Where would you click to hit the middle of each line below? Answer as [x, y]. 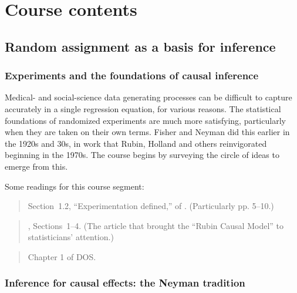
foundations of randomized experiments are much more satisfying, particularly [145, 120]
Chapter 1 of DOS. [62, 256]
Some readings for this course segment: [75, 186]
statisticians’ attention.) [71, 237]
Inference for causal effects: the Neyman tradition [125, 283]
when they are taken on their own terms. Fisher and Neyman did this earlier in [147, 132]
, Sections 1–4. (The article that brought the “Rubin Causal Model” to [156, 225]
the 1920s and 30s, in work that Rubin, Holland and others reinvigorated [136, 143]
